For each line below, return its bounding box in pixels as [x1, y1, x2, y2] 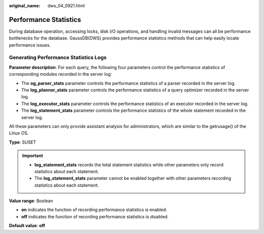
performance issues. [9, 42, 51, 48]
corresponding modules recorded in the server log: [9, 71, 112, 77]
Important [22, 153, 44, 159]
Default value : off [9, 223, 45, 229]
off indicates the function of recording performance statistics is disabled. [21, 213, 169, 219]
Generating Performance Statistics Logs [9, 54, 107, 61]
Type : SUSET [9, 139, 36, 145]
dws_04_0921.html [47, 3, 85, 8]
